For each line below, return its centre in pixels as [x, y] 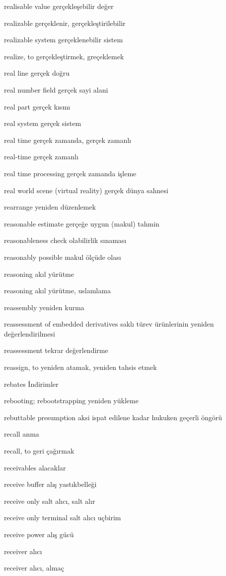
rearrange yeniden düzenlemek [50, 207]
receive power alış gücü [39, 534]
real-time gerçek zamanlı [41, 157]
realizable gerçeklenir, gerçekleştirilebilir [65, 23]
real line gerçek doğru [37, 73]
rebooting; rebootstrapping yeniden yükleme [71, 401]
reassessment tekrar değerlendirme [56, 350]
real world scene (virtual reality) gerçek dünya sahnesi [86, 190]
